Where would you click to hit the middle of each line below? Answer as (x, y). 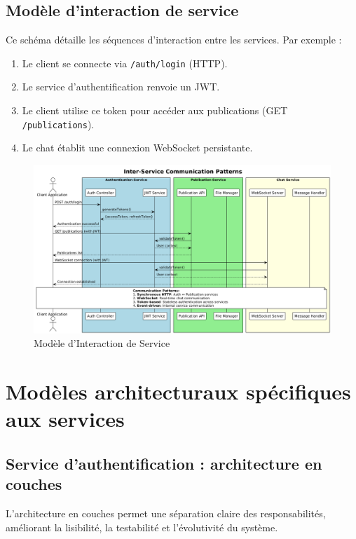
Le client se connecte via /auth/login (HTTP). (125, 63)
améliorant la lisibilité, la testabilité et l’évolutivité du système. (142, 527)
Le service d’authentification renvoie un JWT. (121, 87)
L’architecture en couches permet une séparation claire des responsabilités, (166, 513)
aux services (65, 419)
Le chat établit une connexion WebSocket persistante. (137, 148)
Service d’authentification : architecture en (164, 464)
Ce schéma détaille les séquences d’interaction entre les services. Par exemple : (174, 40)
